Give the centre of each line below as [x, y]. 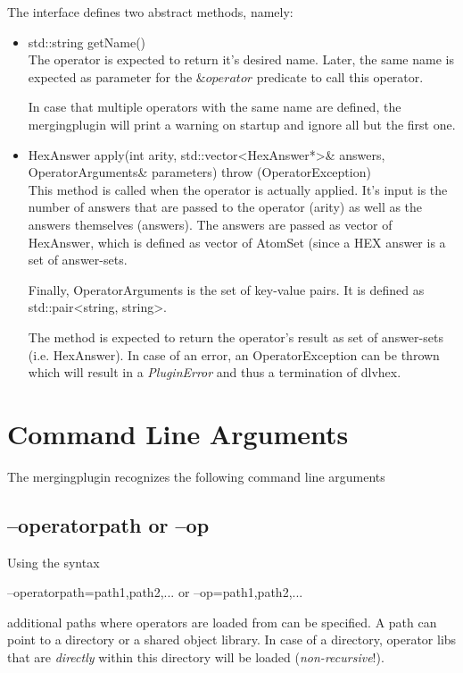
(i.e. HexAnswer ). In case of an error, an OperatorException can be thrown [234, 354]
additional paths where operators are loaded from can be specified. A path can [222, 622]
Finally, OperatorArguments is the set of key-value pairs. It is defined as [226, 289]
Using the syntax [54, 562]
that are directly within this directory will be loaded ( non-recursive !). [196, 656]
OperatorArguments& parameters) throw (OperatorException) [199, 172]
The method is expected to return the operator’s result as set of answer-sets [236, 336]
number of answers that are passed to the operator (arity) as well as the [225, 207]
